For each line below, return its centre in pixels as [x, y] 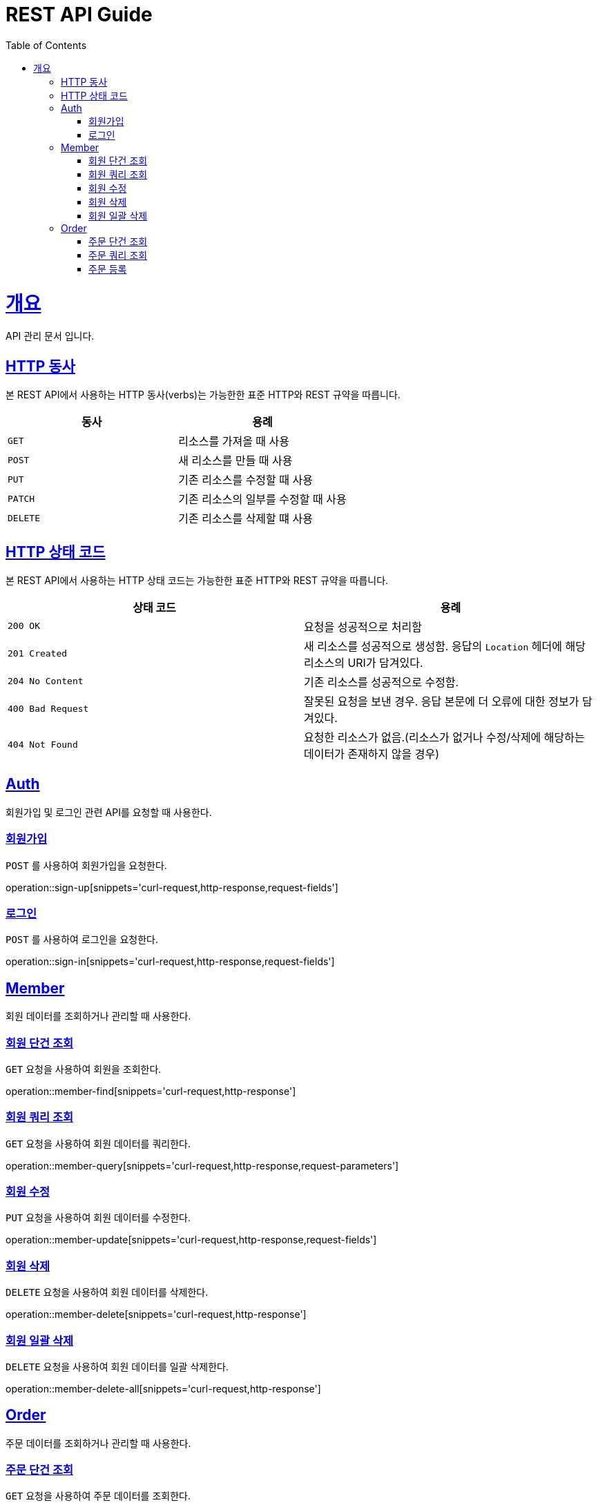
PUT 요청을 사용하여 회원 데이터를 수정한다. [98, 1218]
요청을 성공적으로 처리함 [363, 627]
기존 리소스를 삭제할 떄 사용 [245, 519]
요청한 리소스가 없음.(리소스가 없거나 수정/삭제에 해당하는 [444, 737]
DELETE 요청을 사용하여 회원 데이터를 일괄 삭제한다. [117, 1366]
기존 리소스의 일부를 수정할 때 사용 [262, 499]
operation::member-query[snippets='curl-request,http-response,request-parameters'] [202, 1165]
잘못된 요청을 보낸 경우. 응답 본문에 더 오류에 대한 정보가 [442, 701]
